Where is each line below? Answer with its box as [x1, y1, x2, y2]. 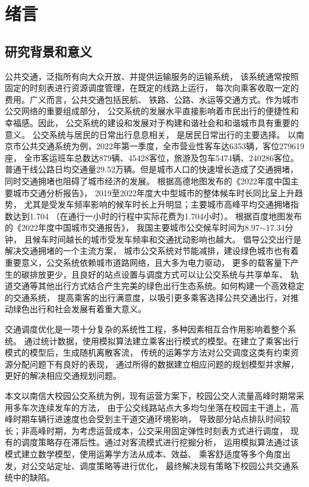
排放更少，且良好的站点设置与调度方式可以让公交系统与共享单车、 [29, 268, 288, 280]
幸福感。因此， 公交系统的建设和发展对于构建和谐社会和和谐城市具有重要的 [5, 116, 299, 128]
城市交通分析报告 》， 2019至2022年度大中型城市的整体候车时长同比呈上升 [12, 186, 295, 199]
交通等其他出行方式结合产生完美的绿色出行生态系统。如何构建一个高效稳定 [12, 279, 304, 292]
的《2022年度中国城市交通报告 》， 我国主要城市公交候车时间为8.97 [5, 221, 260, 234]
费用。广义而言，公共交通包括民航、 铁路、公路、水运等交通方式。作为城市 [5, 93, 299, 105]
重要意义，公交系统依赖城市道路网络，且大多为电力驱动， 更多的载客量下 [5, 256, 291, 269]
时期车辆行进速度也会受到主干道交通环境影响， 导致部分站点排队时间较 [12, 413, 291, 425]
